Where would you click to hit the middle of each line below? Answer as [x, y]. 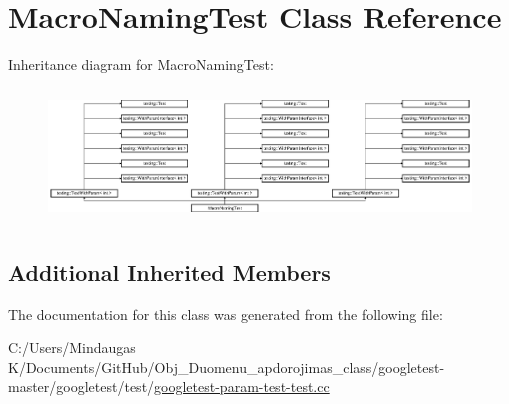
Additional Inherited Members [169, 271]
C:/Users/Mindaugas [72, 347]
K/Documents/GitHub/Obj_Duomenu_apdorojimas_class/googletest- [226, 366]
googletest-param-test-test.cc [242, 386]
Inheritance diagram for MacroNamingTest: [141, 64]
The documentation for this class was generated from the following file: [225, 313]
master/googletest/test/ [81, 386]
